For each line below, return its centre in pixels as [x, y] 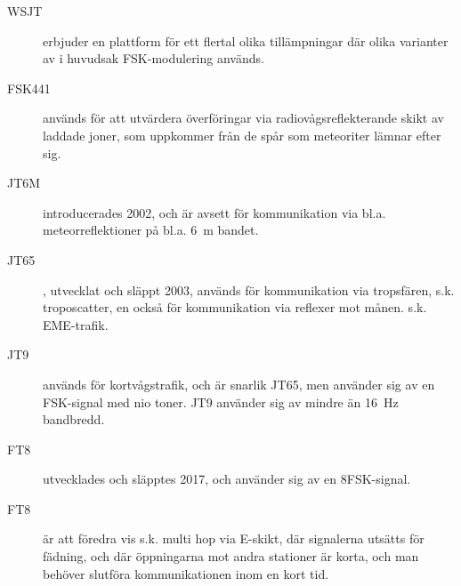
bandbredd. [74, 419]
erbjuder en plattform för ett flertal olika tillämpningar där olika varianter [246, 40]
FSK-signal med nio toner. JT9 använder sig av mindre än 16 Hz [221, 401]
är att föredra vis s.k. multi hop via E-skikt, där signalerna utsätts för [234, 538]
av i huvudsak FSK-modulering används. [154, 58]
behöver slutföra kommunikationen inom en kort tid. [186, 573]
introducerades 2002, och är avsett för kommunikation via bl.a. [214, 212]
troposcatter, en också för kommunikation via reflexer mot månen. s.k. [235, 307]
